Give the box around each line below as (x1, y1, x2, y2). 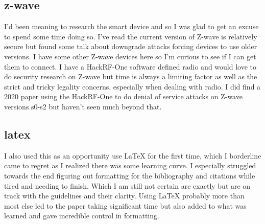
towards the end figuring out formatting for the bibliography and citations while (4, 170, 255, 181)
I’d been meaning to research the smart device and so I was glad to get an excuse (4, 21, 259, 32)
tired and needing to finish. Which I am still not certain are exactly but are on (4, 180, 251, 191)
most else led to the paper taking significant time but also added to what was (4, 200, 247, 211)
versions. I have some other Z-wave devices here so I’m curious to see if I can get (4, 51, 256, 61)
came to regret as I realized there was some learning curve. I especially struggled (4, 160, 256, 171)
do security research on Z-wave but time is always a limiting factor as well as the (4, 71, 257, 82)
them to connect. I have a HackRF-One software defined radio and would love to (4, 61, 257, 72)
